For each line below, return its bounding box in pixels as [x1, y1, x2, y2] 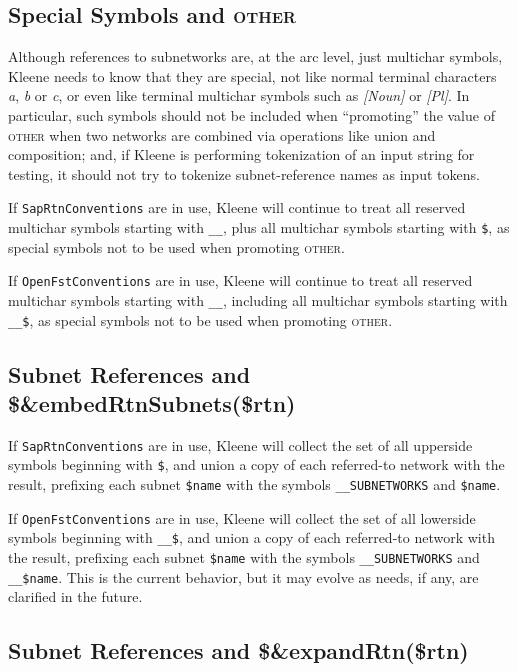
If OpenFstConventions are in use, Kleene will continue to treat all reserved [8, 270, 473, 291]
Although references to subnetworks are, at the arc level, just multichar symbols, [8, 46, 503, 67]
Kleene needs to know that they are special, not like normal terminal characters [8, 65, 497, 86]
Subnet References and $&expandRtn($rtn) [8, 635, 469, 666]
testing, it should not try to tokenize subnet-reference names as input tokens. [8, 163, 480, 184]
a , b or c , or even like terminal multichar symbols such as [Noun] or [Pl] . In [8, 85, 470, 106]
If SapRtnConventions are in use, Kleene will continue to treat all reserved [8, 197, 466, 218]
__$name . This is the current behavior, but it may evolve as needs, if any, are [8, 566, 479, 587]
